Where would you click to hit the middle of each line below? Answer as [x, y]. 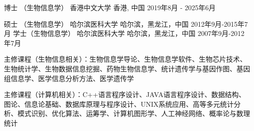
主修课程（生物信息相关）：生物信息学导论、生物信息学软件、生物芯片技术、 [125, 59]
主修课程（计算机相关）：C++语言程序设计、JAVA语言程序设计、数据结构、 [125, 94]
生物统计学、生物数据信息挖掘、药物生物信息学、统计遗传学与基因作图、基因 [127, 68]
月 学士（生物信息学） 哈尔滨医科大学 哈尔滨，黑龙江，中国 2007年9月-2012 [124, 33]
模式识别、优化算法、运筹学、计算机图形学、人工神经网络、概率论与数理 [134, 113]
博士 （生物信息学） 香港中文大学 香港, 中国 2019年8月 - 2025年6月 [110, 7]
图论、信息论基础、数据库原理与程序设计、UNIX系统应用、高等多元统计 [119, 104]
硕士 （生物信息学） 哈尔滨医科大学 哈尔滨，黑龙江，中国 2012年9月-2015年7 [126, 24]
